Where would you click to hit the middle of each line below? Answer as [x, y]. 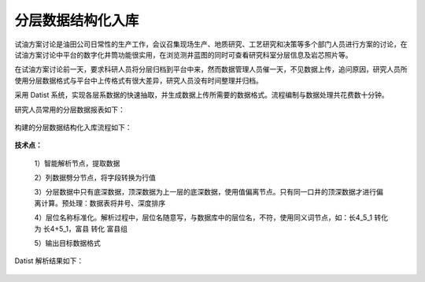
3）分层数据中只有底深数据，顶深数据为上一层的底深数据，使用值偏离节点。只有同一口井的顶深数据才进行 [205, 192]
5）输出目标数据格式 [68, 243]
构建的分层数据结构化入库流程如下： [73, 127]
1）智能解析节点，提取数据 [77, 163]
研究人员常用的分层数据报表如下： [70, 109]
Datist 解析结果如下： [49, 261]
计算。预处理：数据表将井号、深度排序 [103, 203]
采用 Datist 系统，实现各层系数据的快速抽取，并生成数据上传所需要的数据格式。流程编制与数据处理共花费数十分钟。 [201, 95]
